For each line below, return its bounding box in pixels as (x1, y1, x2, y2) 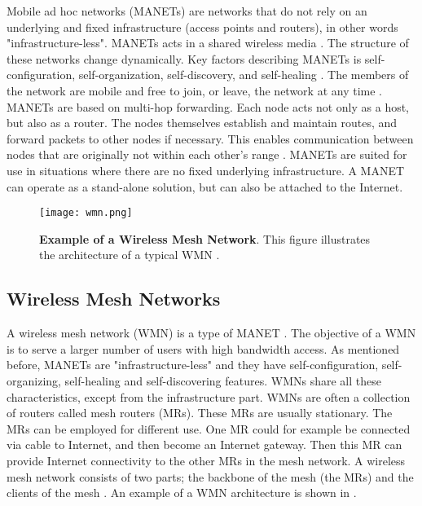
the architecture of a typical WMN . (39, 246, 220, 263)
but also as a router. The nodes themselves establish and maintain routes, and (7, 114, 398, 131)
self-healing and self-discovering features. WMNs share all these (64, 372, 381, 389)
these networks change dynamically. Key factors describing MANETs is (7, 50, 362, 67)
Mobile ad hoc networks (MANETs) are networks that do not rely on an (7, 2, 367, 19)
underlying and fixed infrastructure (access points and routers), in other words (7, 18, 398, 35)
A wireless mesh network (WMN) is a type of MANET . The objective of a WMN (7, 324, 416, 341)
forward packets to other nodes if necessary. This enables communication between (7, 130, 414, 147)
